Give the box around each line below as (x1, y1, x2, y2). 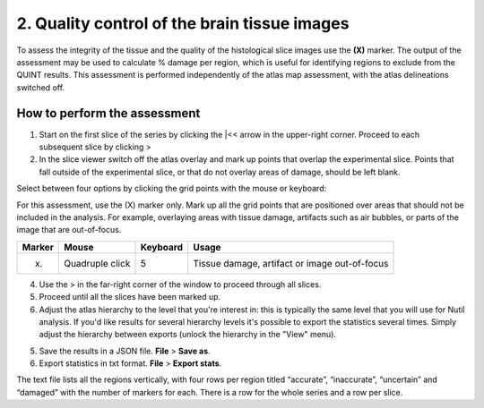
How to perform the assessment (16, 106, 201, 121)
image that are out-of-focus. (16, 225, 122, 235)
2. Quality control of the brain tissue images (16, 13, 350, 33)
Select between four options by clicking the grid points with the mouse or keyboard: (16, 183, 327, 194)
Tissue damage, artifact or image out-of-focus (193, 257, 389, 269)
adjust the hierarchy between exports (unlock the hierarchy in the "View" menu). (39, 329, 336, 340)
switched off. (16, 81, 65, 93)
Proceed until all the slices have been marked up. (39, 292, 221, 302)
